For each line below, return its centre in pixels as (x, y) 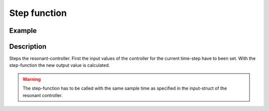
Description (28, 47)
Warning (32, 79)
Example (23, 31)
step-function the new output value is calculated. (60, 65)
